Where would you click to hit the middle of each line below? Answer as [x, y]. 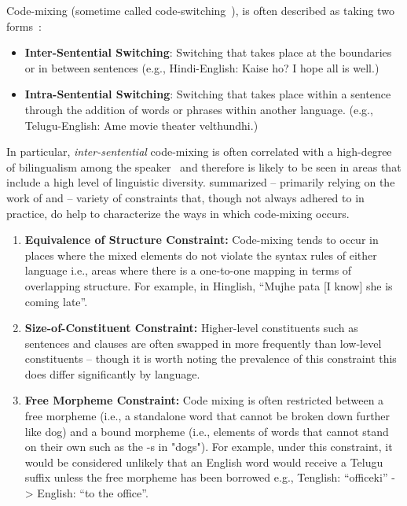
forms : [24, 26]
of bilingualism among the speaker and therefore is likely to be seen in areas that [204, 166]
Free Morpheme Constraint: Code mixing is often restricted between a [204, 400]
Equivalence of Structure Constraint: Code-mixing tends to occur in [202, 240]
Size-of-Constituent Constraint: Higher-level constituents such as [191, 328]
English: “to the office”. [93, 493]
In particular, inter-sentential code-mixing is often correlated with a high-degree [199, 151]
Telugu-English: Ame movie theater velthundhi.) [141, 125]
